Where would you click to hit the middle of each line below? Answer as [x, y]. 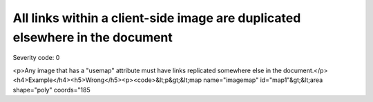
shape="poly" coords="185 [52, 90]
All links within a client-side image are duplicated [157, 18]
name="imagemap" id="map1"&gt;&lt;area [263, 80]
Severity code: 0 [36, 58]
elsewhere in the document [93, 37]
